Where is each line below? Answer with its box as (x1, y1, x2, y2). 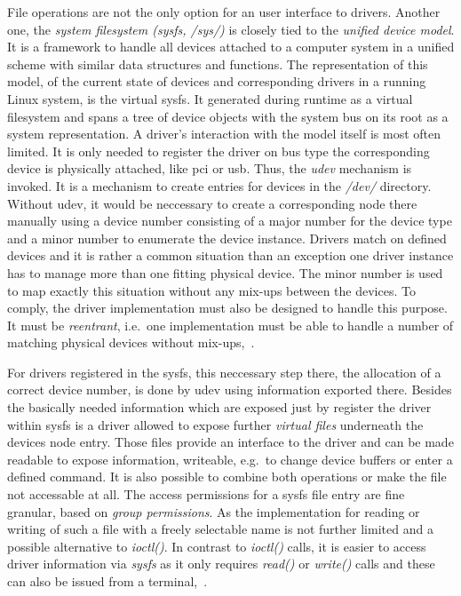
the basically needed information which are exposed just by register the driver (7, 398, 432, 417)
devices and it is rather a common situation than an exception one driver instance (7, 246, 454, 265)
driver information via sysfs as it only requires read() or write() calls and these (7, 554, 435, 573)
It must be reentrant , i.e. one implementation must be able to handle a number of (7, 315, 454, 334)
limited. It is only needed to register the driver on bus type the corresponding (7, 141, 430, 160)
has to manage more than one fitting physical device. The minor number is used (7, 263, 443, 282)
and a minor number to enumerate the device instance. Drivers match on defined (7, 228, 447, 247)
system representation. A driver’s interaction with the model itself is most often (7, 124, 441, 143)
